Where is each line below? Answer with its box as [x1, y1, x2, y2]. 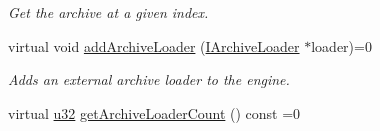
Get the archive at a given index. [8, 2, 209, 22]
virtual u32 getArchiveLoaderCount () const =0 [8, 102, 301, 123]
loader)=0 [311, 35, 372, 56]
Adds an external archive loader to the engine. [8, 69, 290, 90]
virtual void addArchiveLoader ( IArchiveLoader [8, 35, 300, 56]
